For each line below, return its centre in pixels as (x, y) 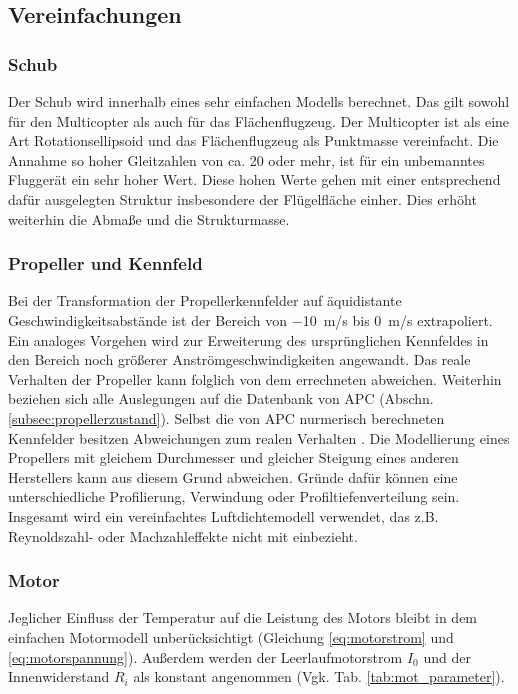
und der (447, 656)
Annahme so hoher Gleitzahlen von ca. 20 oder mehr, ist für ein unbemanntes (246, 159)
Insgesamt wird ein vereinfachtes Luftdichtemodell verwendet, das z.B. (223, 515)
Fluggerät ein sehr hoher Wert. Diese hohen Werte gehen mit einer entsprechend (254, 179)
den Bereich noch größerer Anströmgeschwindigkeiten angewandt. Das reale (239, 359)
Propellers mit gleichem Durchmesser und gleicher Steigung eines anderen (233, 457)
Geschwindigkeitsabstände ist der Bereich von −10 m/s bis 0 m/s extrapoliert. (250, 319)
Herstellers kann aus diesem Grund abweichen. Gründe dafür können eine (233, 476)
